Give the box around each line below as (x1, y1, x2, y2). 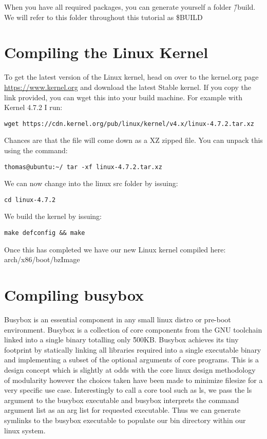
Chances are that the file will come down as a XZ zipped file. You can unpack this (4, 135, 263, 145)
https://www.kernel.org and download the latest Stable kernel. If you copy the (4, 81, 251, 92)
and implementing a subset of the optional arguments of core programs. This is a (4, 354, 259, 365)
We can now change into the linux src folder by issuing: (4, 178, 178, 189)
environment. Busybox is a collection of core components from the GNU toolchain (4, 324, 262, 335)
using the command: (4, 144, 68, 155)
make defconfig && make (4, 229, 85, 237)
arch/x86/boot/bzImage (4, 254, 80, 265)
